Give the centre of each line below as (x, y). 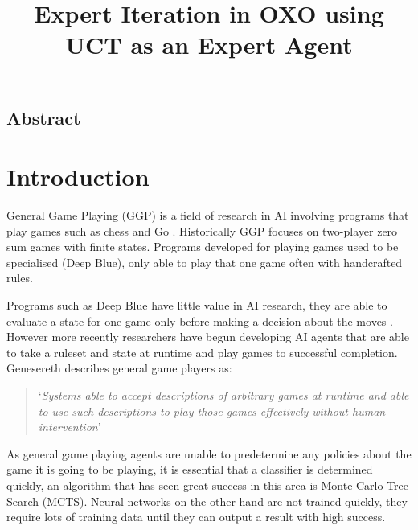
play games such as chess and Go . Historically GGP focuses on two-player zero (202, 230)
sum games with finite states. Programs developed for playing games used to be (203, 247)
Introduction (78, 177)
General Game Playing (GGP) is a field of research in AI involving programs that (208, 215)
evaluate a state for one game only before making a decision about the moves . (200, 320)
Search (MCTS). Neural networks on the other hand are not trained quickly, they (207, 501)
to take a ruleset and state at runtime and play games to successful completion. (202, 352)
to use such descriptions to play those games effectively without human (212, 411)
